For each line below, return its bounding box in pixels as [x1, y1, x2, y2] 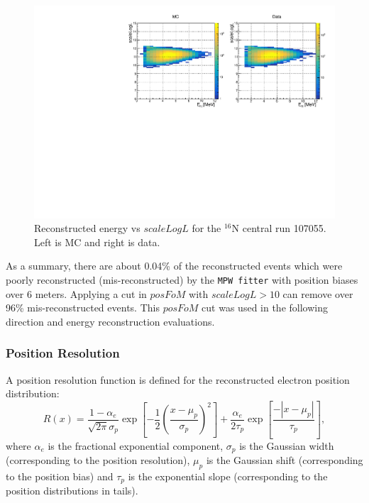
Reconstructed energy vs [34, 221, 141, 236]
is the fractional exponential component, [48, 438, 224, 453]
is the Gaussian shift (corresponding [206, 453, 363, 468]
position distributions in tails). [6, 483, 138, 498]
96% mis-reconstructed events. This [6, 300, 160, 315]
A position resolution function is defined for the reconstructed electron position [6, 372, 350, 387]
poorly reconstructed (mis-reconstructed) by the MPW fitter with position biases [6, 272, 358, 287]
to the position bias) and [6, 469, 114, 483]
